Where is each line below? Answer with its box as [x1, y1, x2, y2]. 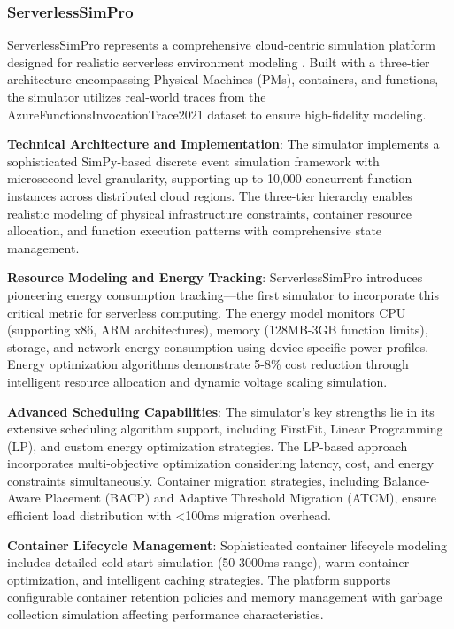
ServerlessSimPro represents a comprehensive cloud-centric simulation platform [7, 35, 435, 54]
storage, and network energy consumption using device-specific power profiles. [7, 337, 429, 356]
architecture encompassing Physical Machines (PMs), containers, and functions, [7, 70, 439, 88]
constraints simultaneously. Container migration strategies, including [7, 471, 380, 489]
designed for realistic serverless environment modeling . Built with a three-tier [7, 52, 430, 71]
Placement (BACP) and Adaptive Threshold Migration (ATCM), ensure [44, 488, 437, 507]
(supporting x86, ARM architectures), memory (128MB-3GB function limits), [7, 320, 428, 339]
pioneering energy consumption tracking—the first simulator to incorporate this [7, 285, 439, 303]
